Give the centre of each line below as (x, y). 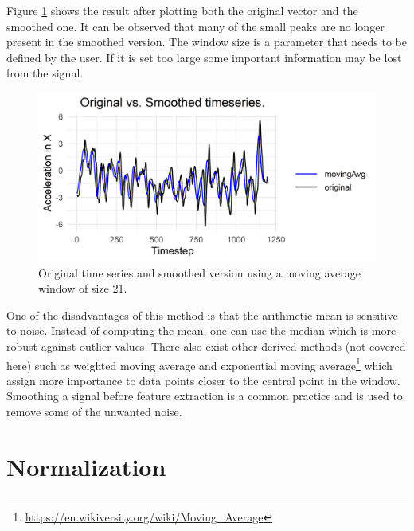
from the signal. (45, 73)
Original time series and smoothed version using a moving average (199, 272)
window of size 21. (83, 288)
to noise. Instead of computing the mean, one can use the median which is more (201, 330)
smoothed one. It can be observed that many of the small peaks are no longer (195, 26)
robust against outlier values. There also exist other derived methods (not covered (206, 346)
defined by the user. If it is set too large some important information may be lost (204, 57)
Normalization (86, 466)
